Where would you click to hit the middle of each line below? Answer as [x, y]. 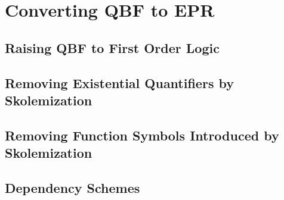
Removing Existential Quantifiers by [119, 82]
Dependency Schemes [72, 187]
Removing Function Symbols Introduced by [142, 135]
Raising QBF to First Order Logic [112, 47]
